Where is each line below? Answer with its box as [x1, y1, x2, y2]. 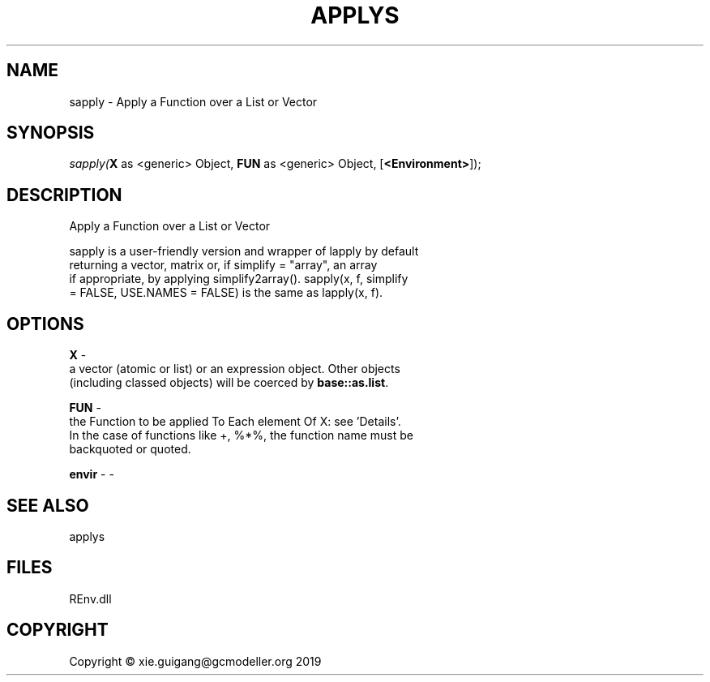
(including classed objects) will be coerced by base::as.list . [69, 375, 389, 390]
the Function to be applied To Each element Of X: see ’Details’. [69, 414, 401, 429]
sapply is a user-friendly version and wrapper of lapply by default [69, 244, 419, 259]
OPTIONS [6, 313, 84, 334]
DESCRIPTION [6, 184, 122, 205]
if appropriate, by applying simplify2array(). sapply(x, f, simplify [69, 272, 408, 286]
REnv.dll [69, 591, 112, 606]
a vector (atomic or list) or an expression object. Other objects [69, 362, 400, 376]
